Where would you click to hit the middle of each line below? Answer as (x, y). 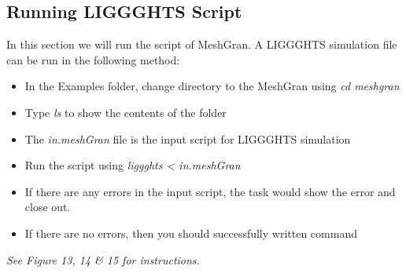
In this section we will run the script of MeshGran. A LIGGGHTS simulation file (202, 44)
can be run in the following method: (93, 59)
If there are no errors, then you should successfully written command (191, 233)
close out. (48, 207)
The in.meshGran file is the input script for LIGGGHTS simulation (188, 138)
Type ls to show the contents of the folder (125, 112)
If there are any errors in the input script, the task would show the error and (210, 191)
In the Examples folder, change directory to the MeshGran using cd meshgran (212, 86)
